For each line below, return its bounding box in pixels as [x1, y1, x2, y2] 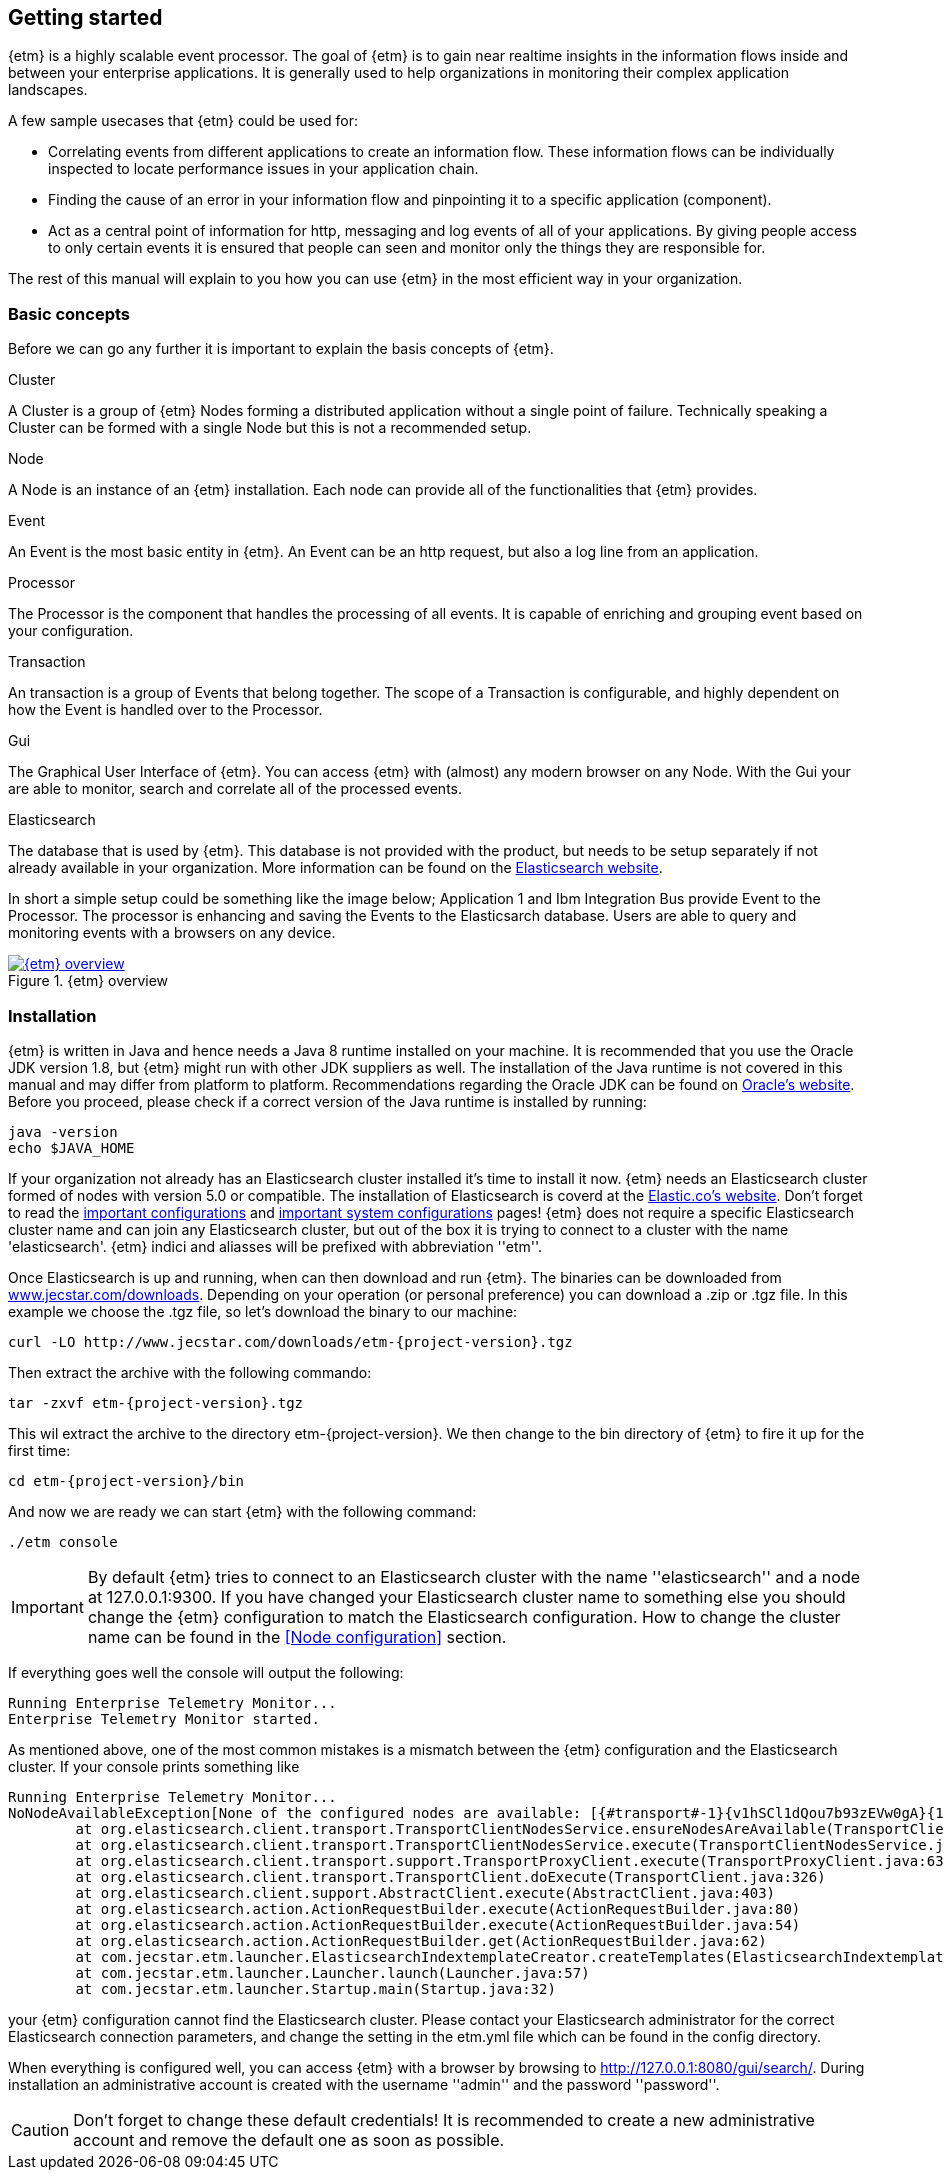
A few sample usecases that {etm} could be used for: [8, 112, 358, 130]
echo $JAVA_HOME [8, 1139, 135, 1156]
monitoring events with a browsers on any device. [8, 924, 336, 942]
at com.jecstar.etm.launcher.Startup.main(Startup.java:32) [75, 1980, 556, 1997]
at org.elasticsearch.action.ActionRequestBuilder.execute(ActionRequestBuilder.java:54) [75, 1916, 801, 1933]
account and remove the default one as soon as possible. [73, 2129, 505, 2150]
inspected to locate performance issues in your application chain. [48, 160, 479, 178]
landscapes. [8, 81, 88, 99]
